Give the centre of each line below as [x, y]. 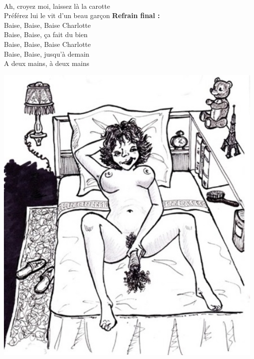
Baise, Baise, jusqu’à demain [47, 53]
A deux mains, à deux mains [47, 63]
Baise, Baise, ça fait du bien [46, 34]
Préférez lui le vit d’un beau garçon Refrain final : [82, 15]
